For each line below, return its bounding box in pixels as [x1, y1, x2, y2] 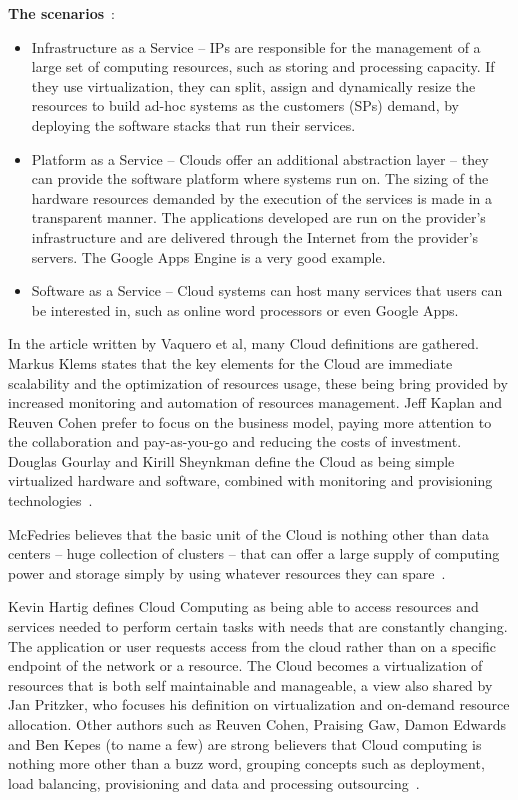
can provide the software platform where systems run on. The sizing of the [31, 168, 489, 189]
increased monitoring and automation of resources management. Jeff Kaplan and [8, 392, 503, 413]
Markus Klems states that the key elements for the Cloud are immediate [8, 352, 453, 373]
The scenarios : [8, 3, 115, 23]
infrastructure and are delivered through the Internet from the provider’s [31, 226, 479, 247]
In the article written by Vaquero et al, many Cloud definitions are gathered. [8, 333, 479, 354]
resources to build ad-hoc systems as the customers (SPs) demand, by [31, 95, 459, 116]
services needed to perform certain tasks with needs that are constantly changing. [8, 616, 508, 637]
